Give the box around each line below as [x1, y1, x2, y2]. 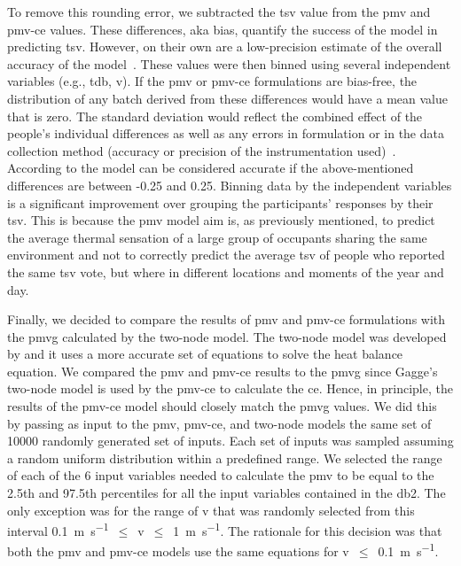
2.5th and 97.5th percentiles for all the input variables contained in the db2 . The [7, 484, 446, 502]
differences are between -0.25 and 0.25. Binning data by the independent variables [7, 175, 452, 194]
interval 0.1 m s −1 [7, 519, 109, 539]
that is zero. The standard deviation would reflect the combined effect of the [7, 106, 423, 125]
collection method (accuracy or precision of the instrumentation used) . [7, 141, 396, 159]
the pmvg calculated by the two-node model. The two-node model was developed [7, 327, 447, 345]
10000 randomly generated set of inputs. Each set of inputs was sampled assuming [7, 431, 454, 450]
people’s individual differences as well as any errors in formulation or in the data [7, 124, 444, 143]
